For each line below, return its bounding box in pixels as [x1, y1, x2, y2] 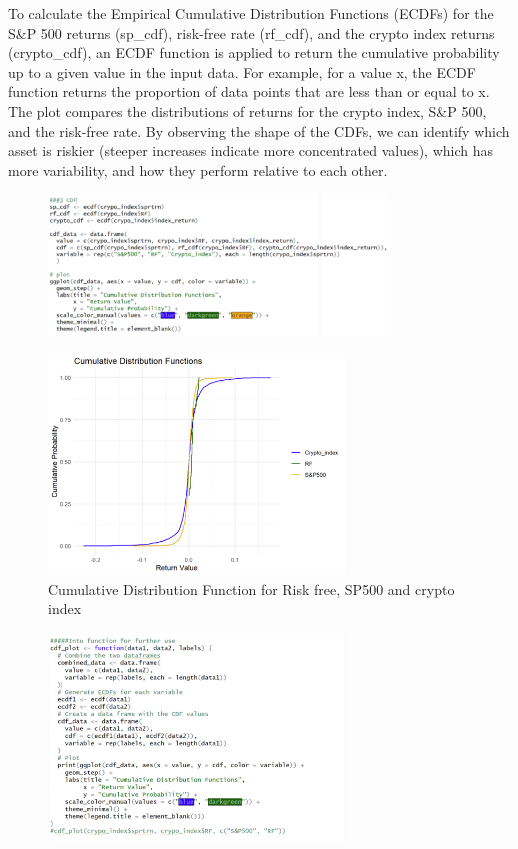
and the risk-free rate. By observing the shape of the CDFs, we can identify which [8, 120, 510, 141]
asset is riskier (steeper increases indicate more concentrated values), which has [8, 140, 494, 161]
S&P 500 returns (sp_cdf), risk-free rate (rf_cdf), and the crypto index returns [8, 22, 495, 43]
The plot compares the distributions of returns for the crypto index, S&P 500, [8, 100, 487, 121]
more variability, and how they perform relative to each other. [8, 159, 388, 180]
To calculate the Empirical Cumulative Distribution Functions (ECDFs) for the [8, 3, 494, 23]
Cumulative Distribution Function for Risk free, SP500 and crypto [48, 578, 455, 599]
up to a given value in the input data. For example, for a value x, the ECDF [8, 61, 476, 82]
